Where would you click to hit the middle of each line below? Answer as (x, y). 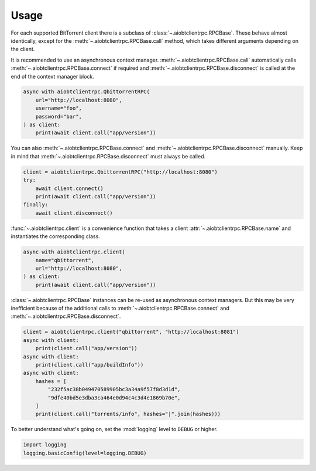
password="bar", (59, 116)
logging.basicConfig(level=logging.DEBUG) (85, 453)
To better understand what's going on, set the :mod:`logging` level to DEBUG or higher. (114, 429)
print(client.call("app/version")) (86, 348)
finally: (36, 205)
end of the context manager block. (53, 76)
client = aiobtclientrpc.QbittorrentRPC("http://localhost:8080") (120, 172)
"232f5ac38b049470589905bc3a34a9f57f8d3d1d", (114, 389)
